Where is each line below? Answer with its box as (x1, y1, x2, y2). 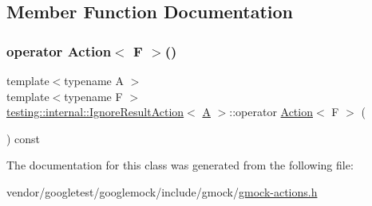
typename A (64, 72, 124, 88)
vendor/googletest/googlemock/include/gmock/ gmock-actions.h (6, 183, 318, 200)
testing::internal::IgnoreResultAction (6, 103, 184, 120)
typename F (64, 87, 123, 104)
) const (6, 130, 41, 146)
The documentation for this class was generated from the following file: (6, 157, 354, 173)
